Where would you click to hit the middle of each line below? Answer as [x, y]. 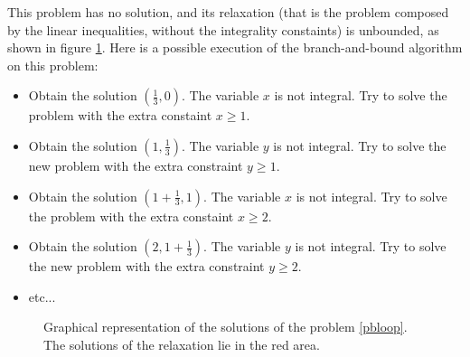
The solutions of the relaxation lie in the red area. [182, 344]
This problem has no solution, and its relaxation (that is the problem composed [228, 12]
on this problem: [53, 65]
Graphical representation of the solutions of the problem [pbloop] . [226, 327]
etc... [42, 296]
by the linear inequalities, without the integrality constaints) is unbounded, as [223, 29]
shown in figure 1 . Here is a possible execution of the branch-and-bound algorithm [235, 47]
